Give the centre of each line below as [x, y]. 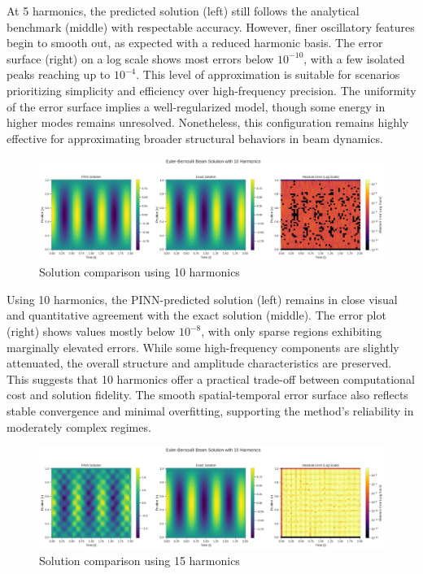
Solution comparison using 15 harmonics [140, 561]
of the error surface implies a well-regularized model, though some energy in [196, 106]
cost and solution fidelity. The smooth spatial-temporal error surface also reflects [207, 395]
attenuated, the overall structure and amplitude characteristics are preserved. [199, 363]
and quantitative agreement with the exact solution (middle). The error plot [196, 315]
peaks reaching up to [59, 74]
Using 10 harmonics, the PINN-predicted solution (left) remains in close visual [202, 299]
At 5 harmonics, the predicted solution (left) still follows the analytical [183, 11]
